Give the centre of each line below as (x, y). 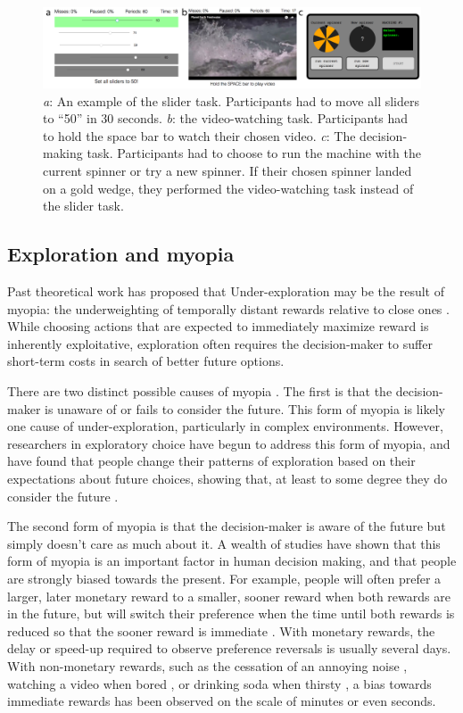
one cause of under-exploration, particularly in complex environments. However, (225, 426)
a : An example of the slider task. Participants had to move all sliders (231, 100)
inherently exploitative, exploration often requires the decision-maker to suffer (220, 343)
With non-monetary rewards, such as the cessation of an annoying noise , (207, 665)
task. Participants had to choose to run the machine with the (254, 153)
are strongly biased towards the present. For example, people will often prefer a (224, 578)
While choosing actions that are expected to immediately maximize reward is (218, 326)
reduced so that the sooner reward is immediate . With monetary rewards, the (221, 630)
